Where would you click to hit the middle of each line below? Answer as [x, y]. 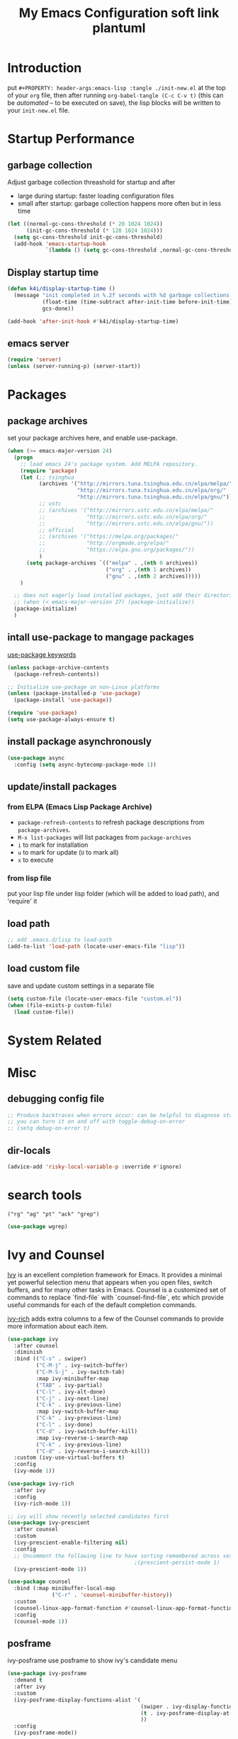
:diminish [28, 1352]
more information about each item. [58, 1326]
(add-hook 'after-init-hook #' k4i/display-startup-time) [93, 321]
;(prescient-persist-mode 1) [177, 1562]
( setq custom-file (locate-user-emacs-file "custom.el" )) [95, 999]
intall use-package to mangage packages [101, 637]
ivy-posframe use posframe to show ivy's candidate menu [92, 1660]
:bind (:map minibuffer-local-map [64, 1589]
